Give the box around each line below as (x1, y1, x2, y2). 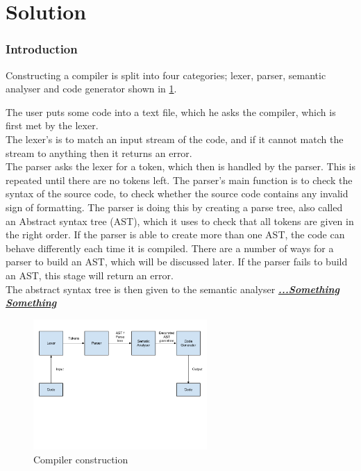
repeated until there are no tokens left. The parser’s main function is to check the (6, 172, 353, 187)
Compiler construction (33, 452, 128, 466)
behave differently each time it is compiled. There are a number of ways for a (6, 240, 334, 255)
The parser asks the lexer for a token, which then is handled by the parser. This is (6, 159, 355, 174)
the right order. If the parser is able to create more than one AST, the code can (6, 227, 345, 242)
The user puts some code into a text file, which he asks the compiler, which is (6, 104, 336, 119)
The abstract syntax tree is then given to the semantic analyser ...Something (6, 281, 340, 296)
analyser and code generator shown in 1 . (6, 81, 177, 96)
